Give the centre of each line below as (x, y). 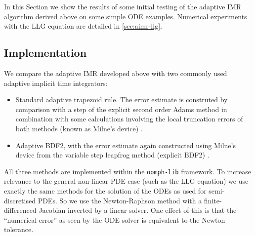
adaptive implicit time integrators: (56, 83)
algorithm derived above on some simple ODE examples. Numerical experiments (126, 16)
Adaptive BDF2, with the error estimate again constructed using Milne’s (126, 145)
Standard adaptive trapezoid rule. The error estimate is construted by (122, 99)
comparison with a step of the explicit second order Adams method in (121, 109)
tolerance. (19, 229)
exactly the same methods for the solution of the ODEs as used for (105, 190)
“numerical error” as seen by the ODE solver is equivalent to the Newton (115, 219)
